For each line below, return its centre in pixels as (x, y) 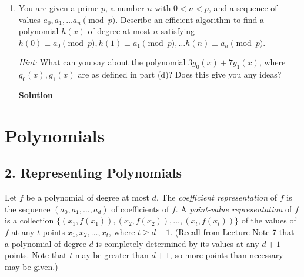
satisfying (178, 31)
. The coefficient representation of (217, 197)
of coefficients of (140, 208)
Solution (36, 94)
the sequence (28, 208)
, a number (125, 8)
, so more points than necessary (226, 255)
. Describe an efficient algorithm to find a (190, 19)
